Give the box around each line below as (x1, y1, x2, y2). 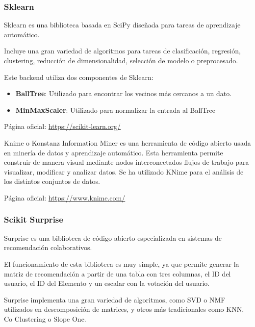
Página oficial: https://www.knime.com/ (4, 192, 126, 202)
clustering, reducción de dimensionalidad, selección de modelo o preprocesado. (4, 55, 238, 65)
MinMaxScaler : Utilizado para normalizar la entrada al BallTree (15, 104, 216, 115)
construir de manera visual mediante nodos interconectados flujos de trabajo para (4, 157, 249, 167)
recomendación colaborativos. (4, 242, 92, 252)
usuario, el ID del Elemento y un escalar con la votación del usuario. (4, 278, 210, 288)
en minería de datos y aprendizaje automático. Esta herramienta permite (4, 147, 223, 157)
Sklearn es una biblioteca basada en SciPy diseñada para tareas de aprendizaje (4, 20, 241, 30)
